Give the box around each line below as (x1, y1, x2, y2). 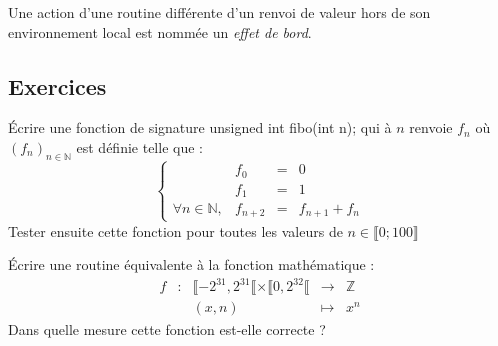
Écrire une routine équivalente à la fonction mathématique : (8, 254, 375, 275)
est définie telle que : (76, 136, 203, 157)
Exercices (8, 70, 107, 101)
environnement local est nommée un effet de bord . (8, 21, 312, 42)
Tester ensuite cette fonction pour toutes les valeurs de (8, 220, 343, 241)
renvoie (409, 117, 453, 138)
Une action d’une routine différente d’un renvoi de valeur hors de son (8, 2, 431, 22)
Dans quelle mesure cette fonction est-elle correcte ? (8, 318, 326, 339)
